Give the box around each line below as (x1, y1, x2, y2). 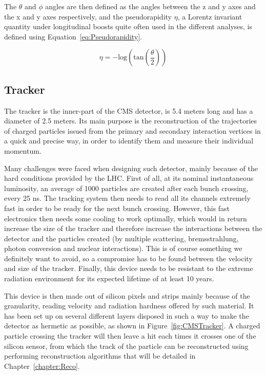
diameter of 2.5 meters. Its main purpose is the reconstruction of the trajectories (4, 115, 257, 126)
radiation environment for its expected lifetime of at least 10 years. (4, 273, 214, 284)
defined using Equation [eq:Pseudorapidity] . (4, 31, 142, 41)
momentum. (4, 145, 42, 156)
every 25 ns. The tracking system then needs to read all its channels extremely (4, 193, 251, 203)
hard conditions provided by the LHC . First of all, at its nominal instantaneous (4, 173, 254, 183)
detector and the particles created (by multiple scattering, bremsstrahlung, (4, 233, 239, 243)
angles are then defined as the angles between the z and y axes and (45, 1, 256, 11)
